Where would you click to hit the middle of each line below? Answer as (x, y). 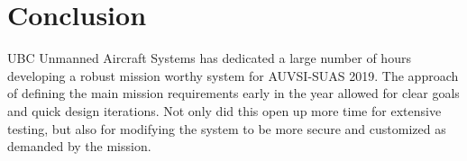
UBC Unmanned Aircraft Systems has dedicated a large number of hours (209, 58)
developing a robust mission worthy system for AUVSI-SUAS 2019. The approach (233, 75)
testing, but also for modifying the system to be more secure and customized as (227, 128)
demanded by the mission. (79, 146)
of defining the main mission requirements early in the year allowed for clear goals (233, 93)
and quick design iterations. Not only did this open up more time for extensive (224, 110)
